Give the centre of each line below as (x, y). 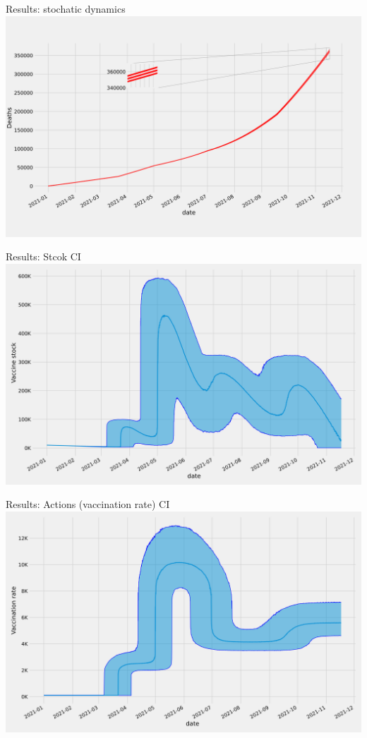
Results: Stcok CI (43, 256)
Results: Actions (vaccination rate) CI (88, 504)
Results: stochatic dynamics (66, 8)
